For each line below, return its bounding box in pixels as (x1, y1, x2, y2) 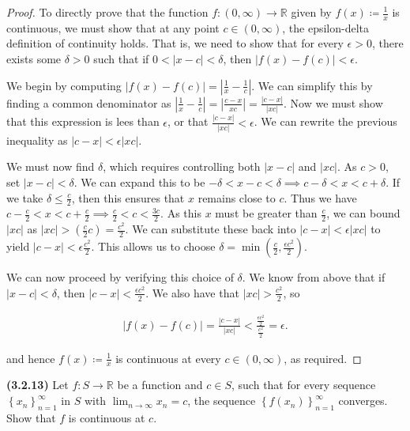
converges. (338, 392, 388, 409)
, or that (167, 113, 209, 130)
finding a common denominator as (6, 94, 171, 111)
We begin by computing (6, 77, 122, 93)
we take (6, 189, 43, 206)
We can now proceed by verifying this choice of (6, 269, 234, 285)
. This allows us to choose (91, 238, 216, 255)
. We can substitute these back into (125, 221, 296, 237)
